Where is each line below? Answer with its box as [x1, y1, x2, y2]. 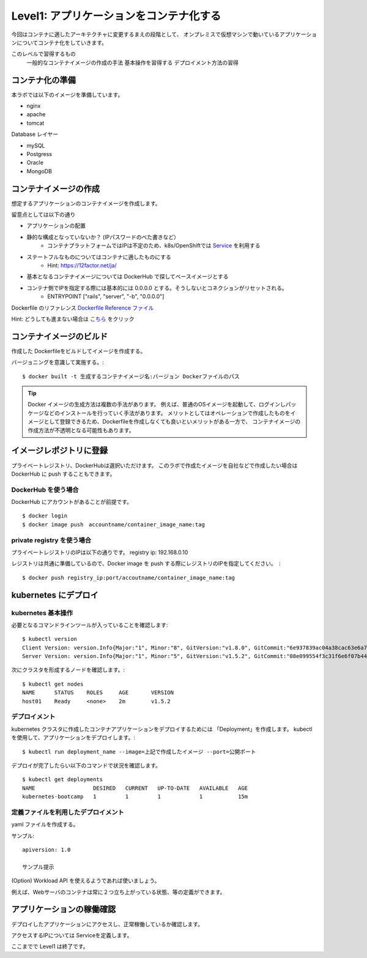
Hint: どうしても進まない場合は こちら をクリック [11, 315, 135, 323]
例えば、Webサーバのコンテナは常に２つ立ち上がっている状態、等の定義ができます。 [11, 888, 226, 896]
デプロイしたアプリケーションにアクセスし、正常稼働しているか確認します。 [11, 920, 204, 927]
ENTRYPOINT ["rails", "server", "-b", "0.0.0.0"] [47, 293, 165, 300]
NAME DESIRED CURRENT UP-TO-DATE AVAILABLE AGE [22, 784, 248, 791]
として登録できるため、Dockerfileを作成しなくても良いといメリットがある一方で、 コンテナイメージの [43, 418, 301, 425]
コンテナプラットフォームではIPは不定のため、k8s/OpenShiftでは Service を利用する [47, 242, 261, 249]
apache [26, 111, 46, 118]
